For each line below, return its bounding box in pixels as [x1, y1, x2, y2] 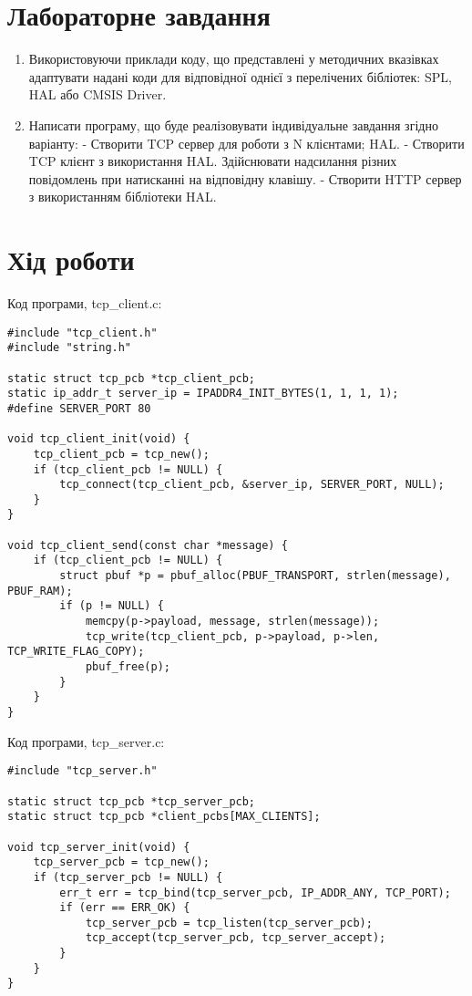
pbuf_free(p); [85, 660, 170, 674]
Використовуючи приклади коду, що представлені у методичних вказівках [28, 49, 439, 68]
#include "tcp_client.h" [7, 326, 158, 339]
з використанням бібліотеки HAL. [28, 187, 217, 206]
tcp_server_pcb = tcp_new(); [33, 856, 210, 869]
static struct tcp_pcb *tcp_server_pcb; [7, 794, 256, 808]
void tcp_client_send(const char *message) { [7, 538, 288, 552]
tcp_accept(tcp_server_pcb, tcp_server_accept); [85, 931, 386, 945]
